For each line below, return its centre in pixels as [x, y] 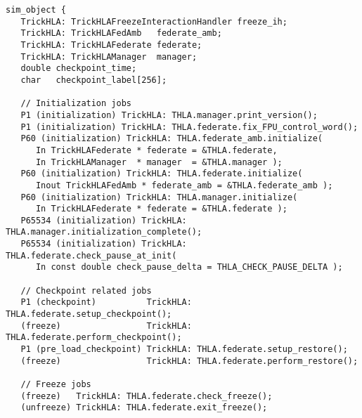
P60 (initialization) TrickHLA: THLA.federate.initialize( [162, 174]
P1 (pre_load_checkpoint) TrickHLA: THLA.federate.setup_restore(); [184, 350]
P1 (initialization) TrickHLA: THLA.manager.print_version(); [169, 115]
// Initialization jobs [76, 104]
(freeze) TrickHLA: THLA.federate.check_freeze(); [147, 396]
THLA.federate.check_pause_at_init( [91, 255]
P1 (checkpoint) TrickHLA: [106, 302]
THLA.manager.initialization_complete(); [104, 232]
